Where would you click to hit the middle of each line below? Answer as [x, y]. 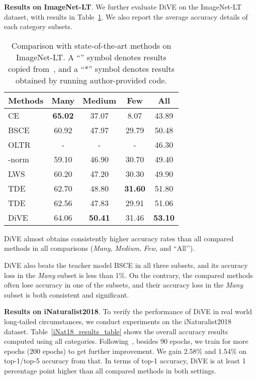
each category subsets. [38, 26]
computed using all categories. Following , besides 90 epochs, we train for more [126, 341]
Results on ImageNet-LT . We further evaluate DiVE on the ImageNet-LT [123, 7]
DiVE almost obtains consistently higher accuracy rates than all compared [119, 238]
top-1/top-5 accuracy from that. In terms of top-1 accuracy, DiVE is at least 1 [125, 361]
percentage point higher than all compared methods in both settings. [110, 370]
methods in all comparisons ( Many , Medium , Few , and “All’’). [100, 248]
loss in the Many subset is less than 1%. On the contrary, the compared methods [128, 275]
